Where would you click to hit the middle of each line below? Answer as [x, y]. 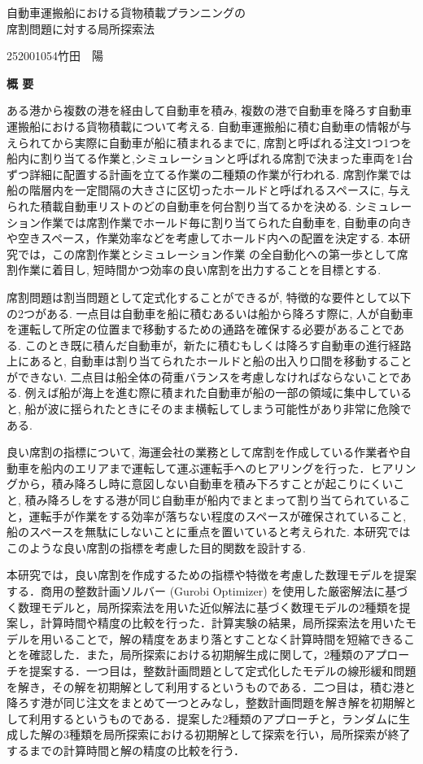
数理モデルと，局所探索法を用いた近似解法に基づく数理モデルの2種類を [208, 607]
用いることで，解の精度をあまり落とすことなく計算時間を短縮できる [222, 638]
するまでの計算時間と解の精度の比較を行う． [126, 750]
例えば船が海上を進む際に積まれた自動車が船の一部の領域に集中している [218, 393]
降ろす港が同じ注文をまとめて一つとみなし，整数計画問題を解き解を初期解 [206, 703]
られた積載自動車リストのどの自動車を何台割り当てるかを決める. [179, 205]
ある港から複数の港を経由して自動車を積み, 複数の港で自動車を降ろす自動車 [209, 110]
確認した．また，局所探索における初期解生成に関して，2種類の [196, 655]
